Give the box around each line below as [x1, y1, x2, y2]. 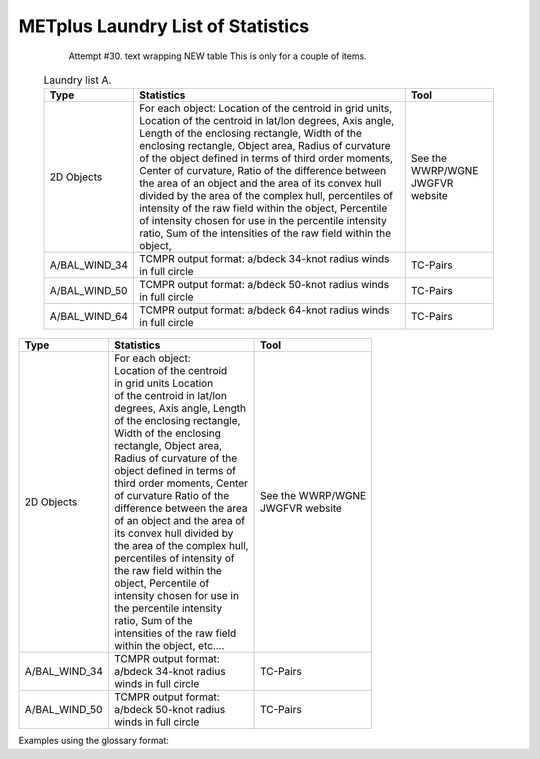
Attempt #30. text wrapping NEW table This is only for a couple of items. [68, 50, 367, 62]
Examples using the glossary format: [18, 735, 170, 747]
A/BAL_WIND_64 [49, 310, 129, 324]
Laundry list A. [43, 73, 112, 87]
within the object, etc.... [114, 639, 225, 653]
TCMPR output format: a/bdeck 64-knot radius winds [139, 303, 390, 317]
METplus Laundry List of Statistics [18, 15, 310, 37]
